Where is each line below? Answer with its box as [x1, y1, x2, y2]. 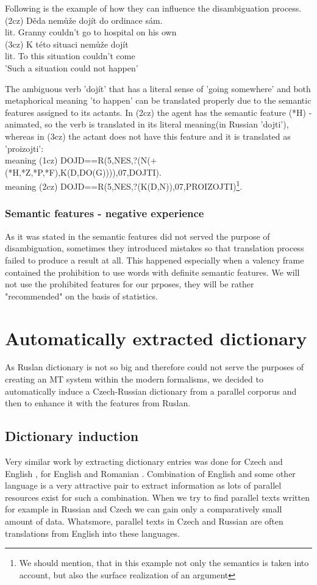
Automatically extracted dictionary [5, 325, 307, 350]
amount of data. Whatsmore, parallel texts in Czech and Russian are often [5, 515, 283, 528]
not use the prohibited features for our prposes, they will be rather [5, 278, 254, 290]
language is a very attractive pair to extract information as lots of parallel [5, 479, 282, 492]
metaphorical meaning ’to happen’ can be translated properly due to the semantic [5, 94, 312, 107]
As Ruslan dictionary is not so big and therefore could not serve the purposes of [5, 361, 304, 373]
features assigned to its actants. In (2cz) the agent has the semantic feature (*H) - [5, 106, 312, 118]
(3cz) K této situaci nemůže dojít [5, 37, 129, 50]
